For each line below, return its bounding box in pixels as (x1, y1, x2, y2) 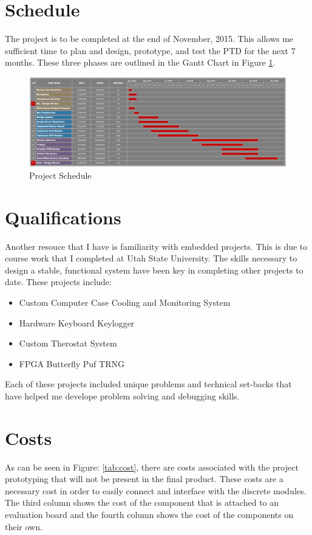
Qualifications (5, 204, 121, 229)
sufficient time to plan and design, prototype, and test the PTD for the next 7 (5, 44, 296, 57)
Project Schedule (29, 168, 92, 181)
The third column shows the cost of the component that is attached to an (5, 496, 279, 509)
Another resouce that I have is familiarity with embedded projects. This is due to (5, 240, 308, 252)
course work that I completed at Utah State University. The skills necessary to (5, 252, 297, 264)
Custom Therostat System (19, 337, 117, 350)
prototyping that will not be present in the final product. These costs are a (5, 472, 283, 485)
